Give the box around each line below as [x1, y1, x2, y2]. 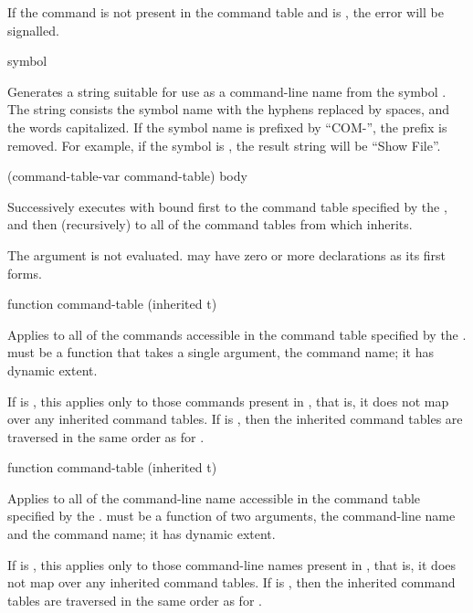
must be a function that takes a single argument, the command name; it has [7, 343, 434, 362]
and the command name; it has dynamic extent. [7, 524, 276, 544]
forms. [7, 263, 42, 282]
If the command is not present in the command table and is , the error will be [7, 3, 444, 21]
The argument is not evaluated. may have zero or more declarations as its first [7, 245, 447, 264]
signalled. [7, 20, 59, 39]
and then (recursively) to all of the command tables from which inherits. [7, 215, 413, 234]
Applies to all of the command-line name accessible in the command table [7, 488, 421, 507]
